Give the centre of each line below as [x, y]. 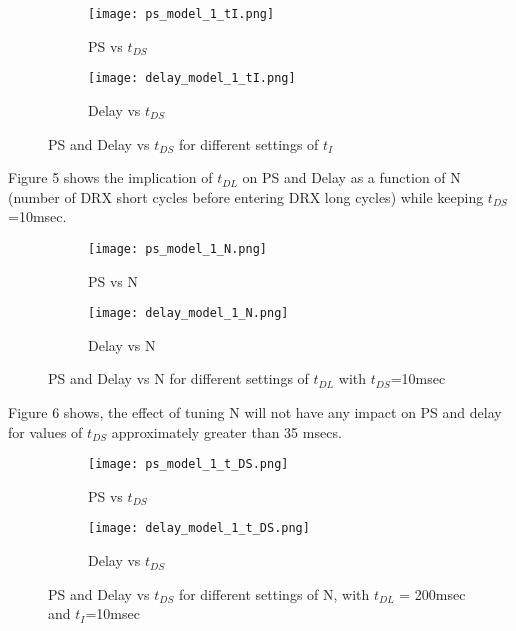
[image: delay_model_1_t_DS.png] [199, 528]
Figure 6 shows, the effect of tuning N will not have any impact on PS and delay [255, 411]
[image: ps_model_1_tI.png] [181, 14]
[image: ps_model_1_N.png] [177, 248]
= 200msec [432, 593]
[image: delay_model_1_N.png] [188, 313]
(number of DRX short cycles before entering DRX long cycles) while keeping [246, 196]
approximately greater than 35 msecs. [226, 431]
